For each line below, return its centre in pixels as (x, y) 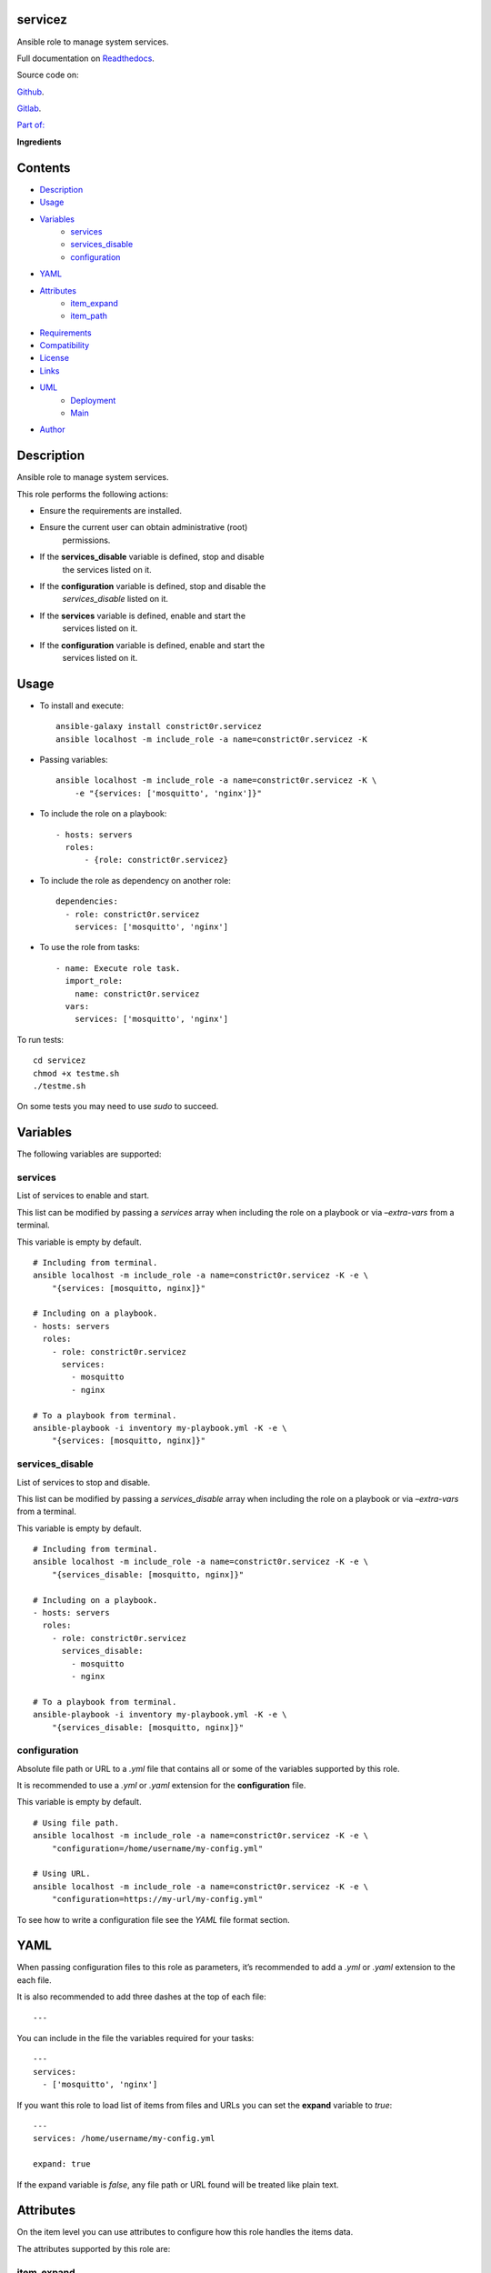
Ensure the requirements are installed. (110, 511)
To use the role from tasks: (90, 947)
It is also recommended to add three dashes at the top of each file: (142, 1997)
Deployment (93, 400)
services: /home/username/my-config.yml (124, 2138)
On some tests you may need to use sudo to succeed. (118, 1106)
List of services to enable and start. (83, 1196)
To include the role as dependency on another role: (135, 880)
